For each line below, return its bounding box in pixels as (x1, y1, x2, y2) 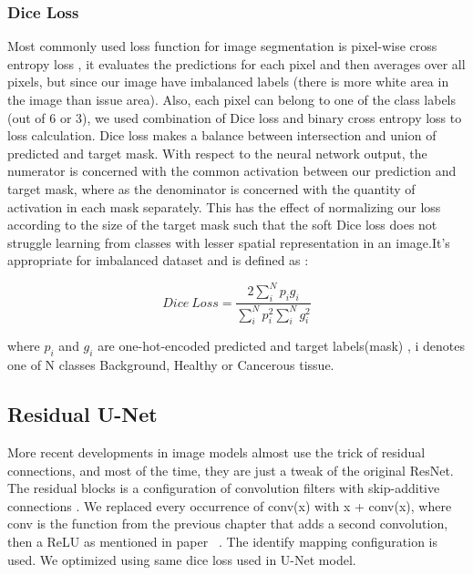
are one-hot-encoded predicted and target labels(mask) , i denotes (98, 336, 465, 355)
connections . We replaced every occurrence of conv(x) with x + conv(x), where (7, 496, 452, 515)
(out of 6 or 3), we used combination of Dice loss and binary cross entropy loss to (7, 108, 462, 127)
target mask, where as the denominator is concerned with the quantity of (7, 179, 416, 198)
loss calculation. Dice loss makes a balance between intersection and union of (7, 126, 437, 145)
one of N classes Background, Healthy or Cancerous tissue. (7, 355, 334, 375)
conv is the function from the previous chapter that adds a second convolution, (7, 514, 448, 533)
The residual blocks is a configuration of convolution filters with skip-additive (7, 478, 440, 498)
